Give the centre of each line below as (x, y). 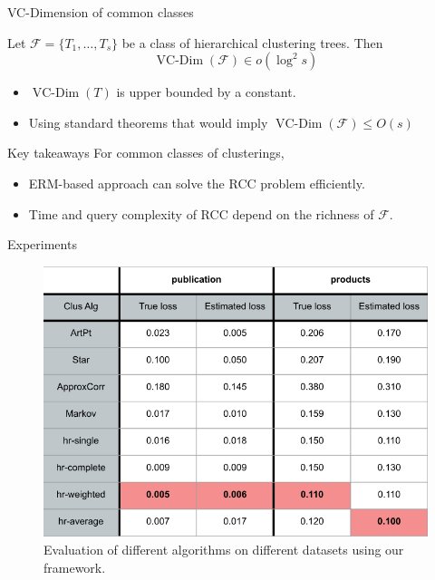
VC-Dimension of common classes (101, 12)
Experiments (42, 244)
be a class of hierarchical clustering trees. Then (252, 42)
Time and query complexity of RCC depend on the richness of (201, 213)
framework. (75, 567)
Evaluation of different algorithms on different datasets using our (224, 549)
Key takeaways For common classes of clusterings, (146, 153)
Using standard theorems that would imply (148, 122)
